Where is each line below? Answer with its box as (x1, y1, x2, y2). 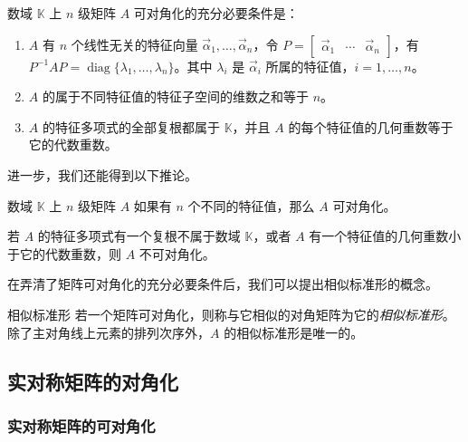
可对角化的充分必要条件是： (133, 4, 299, 22)
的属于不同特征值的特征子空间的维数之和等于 (42, 87, 309, 106)
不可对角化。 (138, 244, 215, 263)
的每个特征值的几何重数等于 (288, 117, 454, 136)
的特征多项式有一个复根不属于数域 (37, 226, 241, 245)
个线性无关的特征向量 (71, 34, 198, 53)
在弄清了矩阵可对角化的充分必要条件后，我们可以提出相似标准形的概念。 (7, 274, 438, 293)
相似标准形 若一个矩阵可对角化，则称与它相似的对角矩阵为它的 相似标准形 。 (7, 304, 455, 323)
